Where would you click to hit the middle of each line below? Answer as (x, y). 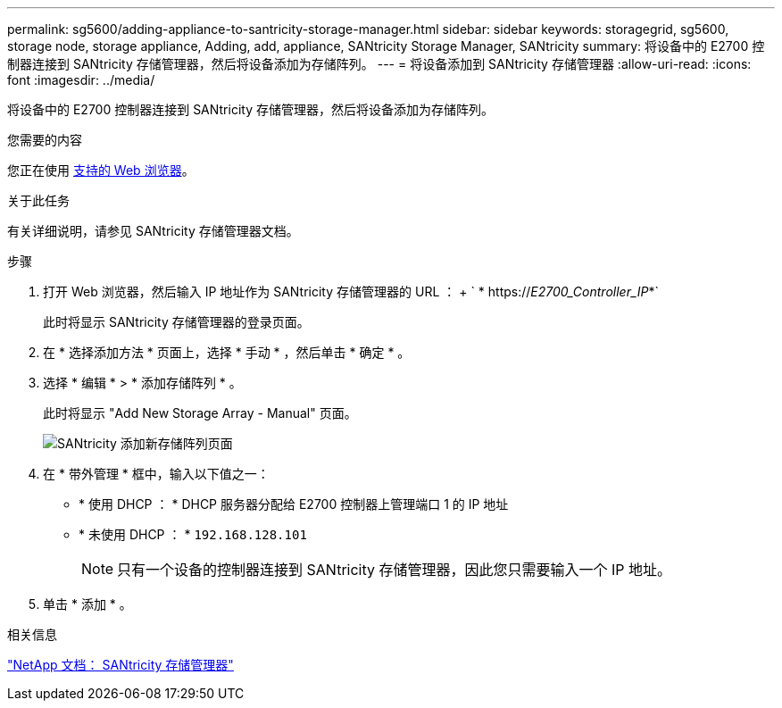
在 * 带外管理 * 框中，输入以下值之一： (156, 474)
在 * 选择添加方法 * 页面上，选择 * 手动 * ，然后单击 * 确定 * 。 (227, 352)
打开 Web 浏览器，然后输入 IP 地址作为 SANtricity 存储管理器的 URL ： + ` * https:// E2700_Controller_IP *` (351, 292)
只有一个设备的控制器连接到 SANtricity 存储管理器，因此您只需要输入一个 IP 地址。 (395, 570)
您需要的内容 (45, 140)
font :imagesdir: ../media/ (81, 80)
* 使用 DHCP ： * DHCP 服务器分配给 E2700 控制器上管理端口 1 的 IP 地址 (294, 504)
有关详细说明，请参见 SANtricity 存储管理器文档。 (153, 231)
